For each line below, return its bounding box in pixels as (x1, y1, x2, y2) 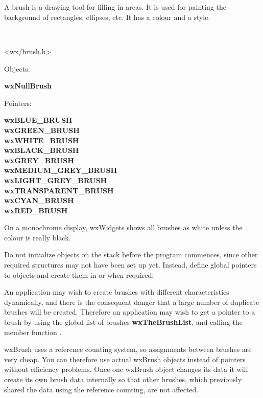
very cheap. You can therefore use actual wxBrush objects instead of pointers (4, 353, 246, 364)
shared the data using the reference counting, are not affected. (4, 384, 199, 394)
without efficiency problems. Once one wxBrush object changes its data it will (4, 364, 248, 374)
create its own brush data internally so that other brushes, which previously (4, 374, 242, 384)
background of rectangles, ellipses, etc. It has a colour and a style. (4, 11, 210, 22)
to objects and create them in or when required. (4, 269, 154, 280)
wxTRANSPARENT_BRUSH (4, 185, 114, 195)
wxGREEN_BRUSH (4, 124, 80, 135)
